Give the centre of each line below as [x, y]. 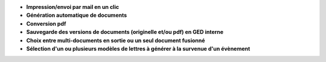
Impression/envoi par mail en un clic [73, 7]
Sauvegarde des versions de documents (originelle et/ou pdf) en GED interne [125, 32]
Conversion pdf [46, 23]
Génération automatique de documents [77, 15]
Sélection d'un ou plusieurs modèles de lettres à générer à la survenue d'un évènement [138, 48]
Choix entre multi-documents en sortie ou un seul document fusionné [116, 40]
